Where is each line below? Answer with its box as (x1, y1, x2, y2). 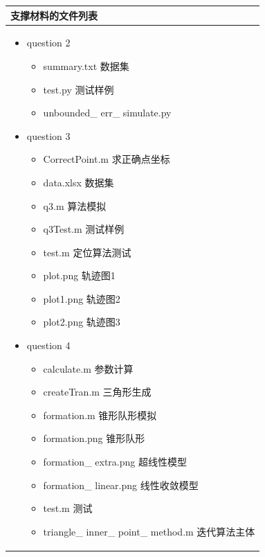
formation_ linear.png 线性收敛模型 (43, 477, 199, 492)
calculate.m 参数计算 (43, 361, 134, 375)
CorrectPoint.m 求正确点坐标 (43, 152, 170, 166)
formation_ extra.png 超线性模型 (43, 454, 187, 469)
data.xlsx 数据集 (43, 175, 114, 189)
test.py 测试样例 (43, 82, 114, 96)
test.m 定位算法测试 (43, 245, 131, 259)
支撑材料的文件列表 (10, 8, 98, 22)
